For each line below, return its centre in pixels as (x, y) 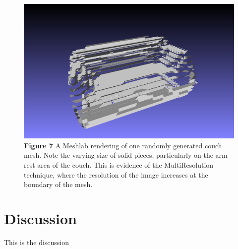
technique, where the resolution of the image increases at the (116, 174)
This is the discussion (37, 242)
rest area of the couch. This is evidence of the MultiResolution (119, 164)
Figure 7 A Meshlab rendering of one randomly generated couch (123, 145)
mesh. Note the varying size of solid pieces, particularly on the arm (126, 155)
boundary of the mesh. (58, 184)
